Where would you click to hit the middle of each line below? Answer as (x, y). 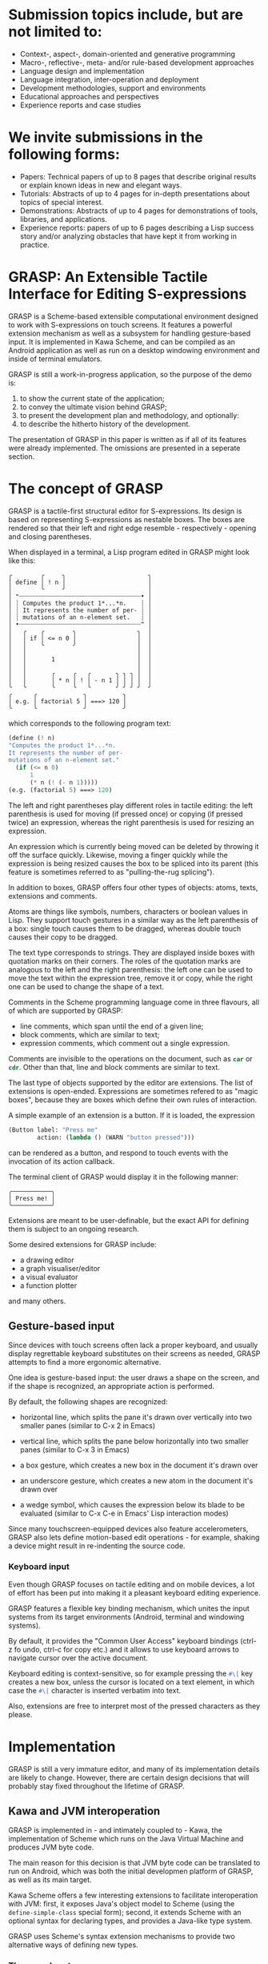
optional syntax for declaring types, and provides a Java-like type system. (130, 1921)
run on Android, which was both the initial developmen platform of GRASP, (131, 1871)
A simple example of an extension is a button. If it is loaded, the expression (132, 1115)
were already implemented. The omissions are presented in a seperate (124, 448)
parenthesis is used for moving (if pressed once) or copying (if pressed (126, 814)
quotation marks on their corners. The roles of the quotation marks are (125, 961)
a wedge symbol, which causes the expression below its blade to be (132, 1505)
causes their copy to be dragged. (63, 937)
